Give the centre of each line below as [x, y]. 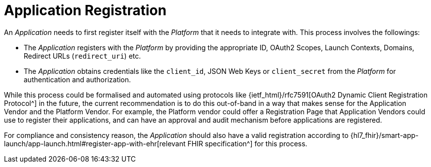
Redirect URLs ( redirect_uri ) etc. [82, 56]
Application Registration [85, 10]
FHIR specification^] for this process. [247, 143]
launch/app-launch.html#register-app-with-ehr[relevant [95, 143]
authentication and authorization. [78, 79]
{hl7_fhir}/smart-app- [384, 135]
